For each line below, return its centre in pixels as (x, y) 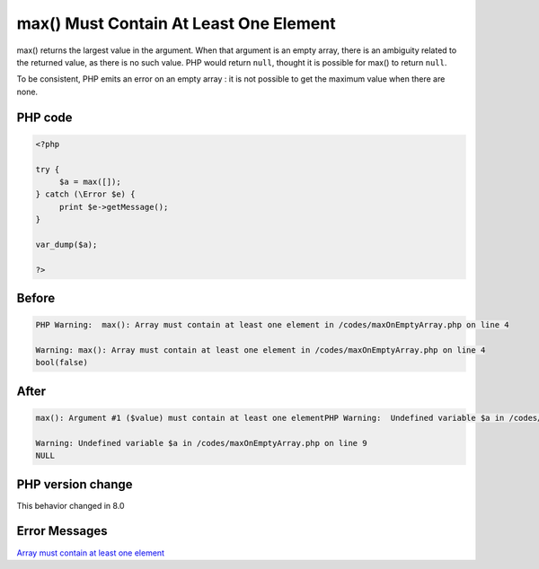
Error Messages (62, 531)
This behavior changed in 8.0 (71, 505)
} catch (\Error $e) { (85, 194)
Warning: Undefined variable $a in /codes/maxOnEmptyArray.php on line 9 (201, 443)
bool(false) (62, 363)
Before (36, 298)
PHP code (44, 117)
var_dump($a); (66, 244)
